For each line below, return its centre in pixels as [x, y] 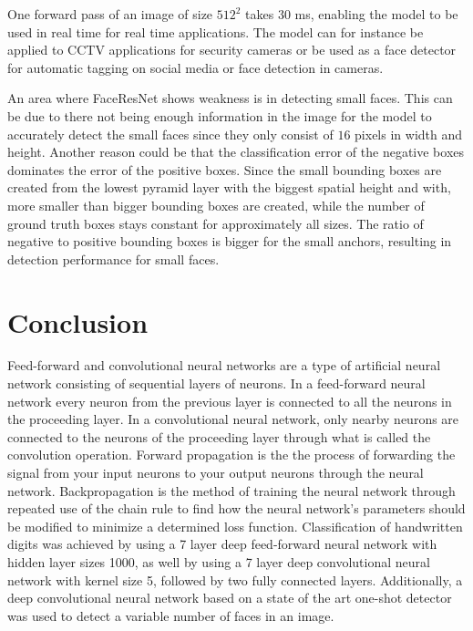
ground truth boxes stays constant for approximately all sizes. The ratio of [216, 223]
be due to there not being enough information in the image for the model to [220, 115]
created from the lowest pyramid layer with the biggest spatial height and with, [229, 187]
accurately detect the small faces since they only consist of [170, 134]
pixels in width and [409, 134]
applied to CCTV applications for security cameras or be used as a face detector [232, 50]
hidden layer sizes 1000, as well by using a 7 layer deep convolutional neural [219, 561]
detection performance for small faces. [113, 259]
